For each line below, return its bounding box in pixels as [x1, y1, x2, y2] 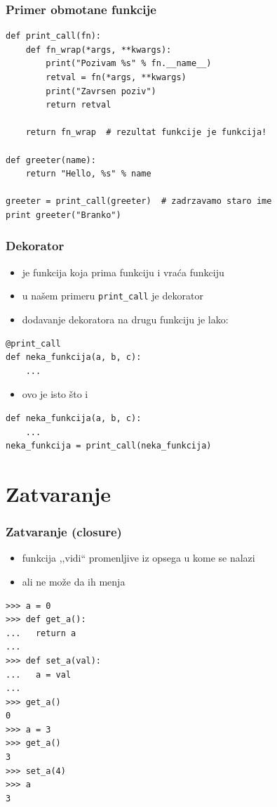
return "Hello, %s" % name [25, 169, 151, 179]
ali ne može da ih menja [22, 574, 126, 588]
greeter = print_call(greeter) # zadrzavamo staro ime [6, 196, 272, 207]
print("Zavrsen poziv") [46, 86, 156, 96]
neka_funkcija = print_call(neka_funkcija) [6, 441, 212, 451]
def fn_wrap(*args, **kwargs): [25, 44, 172, 55]
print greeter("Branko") [6, 209, 121, 220]
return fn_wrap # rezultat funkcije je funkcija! [25, 127, 267, 138]
